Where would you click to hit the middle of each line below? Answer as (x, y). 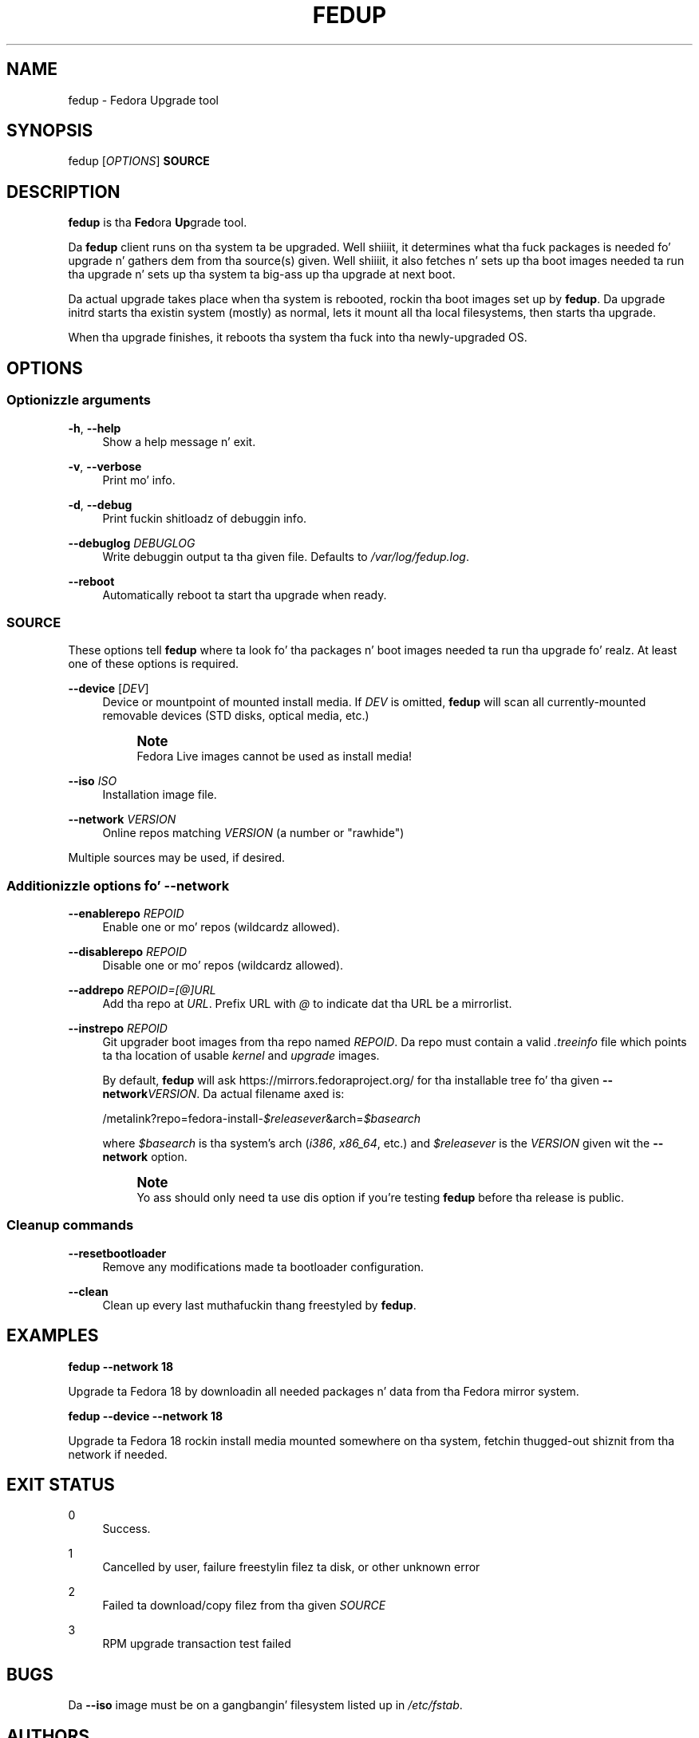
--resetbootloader (117, 1253)
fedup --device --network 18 (146, 1416)
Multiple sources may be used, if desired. (177, 858)
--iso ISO (93, 781)
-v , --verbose (105, 466)
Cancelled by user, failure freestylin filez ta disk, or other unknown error (291, 1567)
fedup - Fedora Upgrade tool (143, 100)
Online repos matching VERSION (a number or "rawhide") (253, 833)
